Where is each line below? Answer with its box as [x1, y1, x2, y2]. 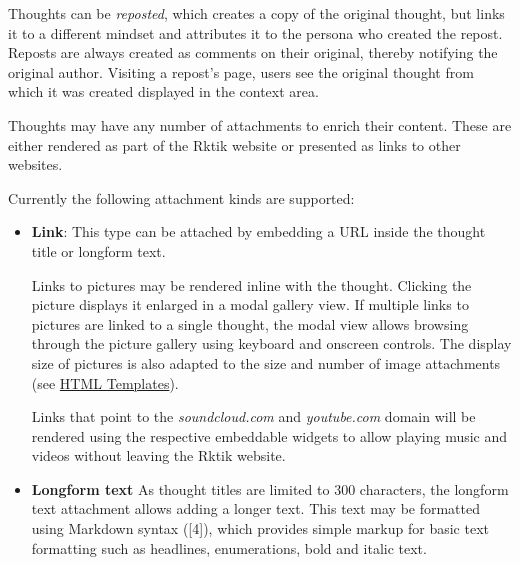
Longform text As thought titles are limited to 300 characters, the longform [31, 478, 509, 499]
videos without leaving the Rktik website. [31, 445, 286, 466]
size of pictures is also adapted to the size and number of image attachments [31, 352, 501, 373]
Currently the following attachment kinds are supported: [8, 187, 355, 208]
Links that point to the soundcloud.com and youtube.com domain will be [31, 406, 476, 427]
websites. [8, 154, 63, 175]
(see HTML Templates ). [31, 372, 179, 393]
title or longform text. [31, 240, 166, 261]
